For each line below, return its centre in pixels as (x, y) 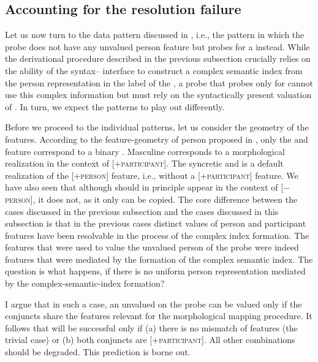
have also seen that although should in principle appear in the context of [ (144, 187)
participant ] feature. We (252, 175)
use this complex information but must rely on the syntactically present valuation (158, 95)
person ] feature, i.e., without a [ (140, 175)
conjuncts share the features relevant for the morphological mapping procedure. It (159, 316)
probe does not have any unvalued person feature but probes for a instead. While (157, 46)
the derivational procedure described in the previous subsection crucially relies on (158, 58)
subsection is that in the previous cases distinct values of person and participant (156, 223)
